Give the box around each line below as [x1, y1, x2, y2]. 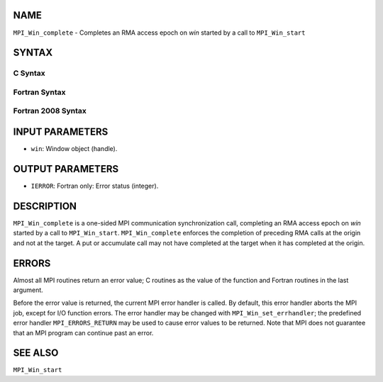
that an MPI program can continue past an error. [13, 328, 154, 337]
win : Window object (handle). [30, 145, 118, 153]
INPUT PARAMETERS [13, 126, 109, 138]
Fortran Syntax [13, 87, 66, 97]
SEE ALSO [13, 347, 59, 359]
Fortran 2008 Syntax [13, 106, 87, 116]
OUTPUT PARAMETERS [13, 163, 119, 175]
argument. [13, 286, 44, 294]
